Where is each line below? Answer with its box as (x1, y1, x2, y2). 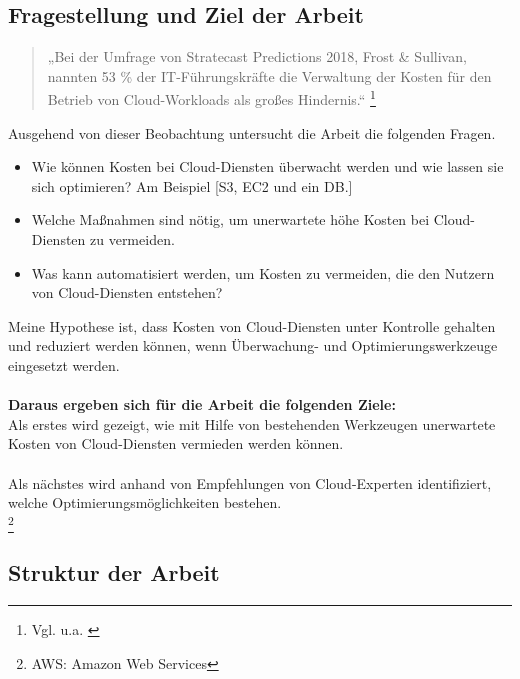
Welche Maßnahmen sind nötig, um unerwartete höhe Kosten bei (31, 209, 430, 230)
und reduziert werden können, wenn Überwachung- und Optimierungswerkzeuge (8, 335, 498, 356)
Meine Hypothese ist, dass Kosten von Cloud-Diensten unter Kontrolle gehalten (8, 315, 496, 336)
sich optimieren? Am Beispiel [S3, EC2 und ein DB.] (31, 175, 353, 196)
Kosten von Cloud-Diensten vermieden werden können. (8, 433, 344, 454)
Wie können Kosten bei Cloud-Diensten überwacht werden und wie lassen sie (31, 156, 504, 177)
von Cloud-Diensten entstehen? (31, 282, 223, 303)
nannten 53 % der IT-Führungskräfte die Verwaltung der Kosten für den (47, 65, 492, 86)
